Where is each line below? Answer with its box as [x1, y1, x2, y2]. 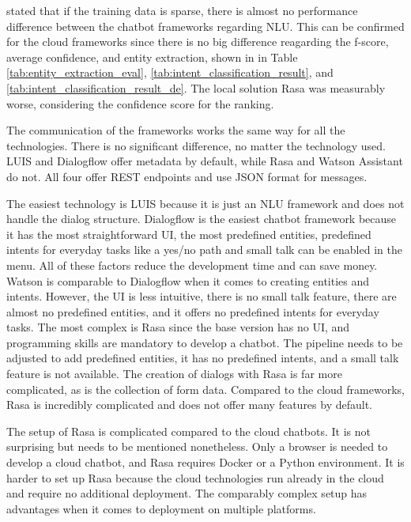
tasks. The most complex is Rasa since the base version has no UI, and [6, 319, 350, 335]
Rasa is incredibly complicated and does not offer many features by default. [6, 396, 373, 413]
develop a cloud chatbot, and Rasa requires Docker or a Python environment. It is [6, 454, 405, 471]
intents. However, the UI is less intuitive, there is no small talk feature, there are [6, 288, 397, 304]
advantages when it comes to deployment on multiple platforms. [6, 500, 316, 516]
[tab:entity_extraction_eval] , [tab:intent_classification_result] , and [6, 64, 334, 81]
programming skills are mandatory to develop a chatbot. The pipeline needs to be [6, 334, 403, 350]
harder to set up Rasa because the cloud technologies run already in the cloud [6, 469, 384, 486]
